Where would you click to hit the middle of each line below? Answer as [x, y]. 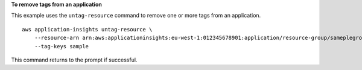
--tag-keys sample [62, 46]
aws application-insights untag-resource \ [87, 29]
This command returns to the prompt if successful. [74, 60]
